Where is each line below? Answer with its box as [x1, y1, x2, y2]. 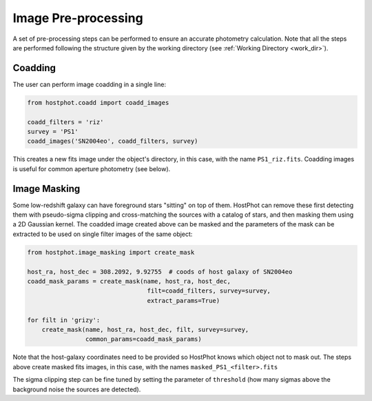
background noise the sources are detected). [12, 385, 141, 393]
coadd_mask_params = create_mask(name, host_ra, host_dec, [27, 277, 231, 285]
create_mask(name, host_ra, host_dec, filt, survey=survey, [41, 325, 249, 333]
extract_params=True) [147, 297, 220, 304]
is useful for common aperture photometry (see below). [12, 164, 171, 173]
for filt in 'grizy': [27, 316, 101, 324]
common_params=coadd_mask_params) [85, 335, 203, 343]
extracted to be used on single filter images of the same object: [12, 230, 193, 238]
